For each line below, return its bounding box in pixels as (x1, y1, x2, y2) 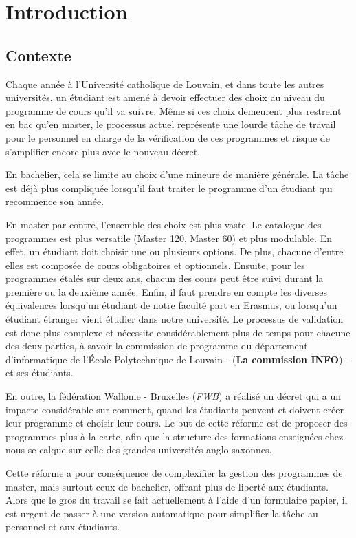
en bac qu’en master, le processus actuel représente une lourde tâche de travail (5, 117, 336, 131)
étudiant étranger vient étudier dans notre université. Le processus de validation (5, 312, 344, 326)
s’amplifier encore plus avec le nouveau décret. (5, 144, 200, 158)
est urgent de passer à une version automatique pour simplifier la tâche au (5, 506, 318, 520)
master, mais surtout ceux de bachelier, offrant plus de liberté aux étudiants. (5, 479, 329, 493)
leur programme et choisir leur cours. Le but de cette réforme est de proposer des (5, 416, 348, 430)
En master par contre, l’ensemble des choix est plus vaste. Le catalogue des (5, 217, 322, 231)
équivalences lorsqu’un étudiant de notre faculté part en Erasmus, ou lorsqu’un (5, 298, 337, 312)
